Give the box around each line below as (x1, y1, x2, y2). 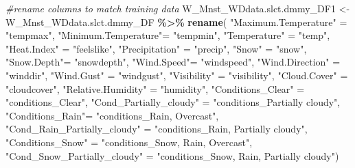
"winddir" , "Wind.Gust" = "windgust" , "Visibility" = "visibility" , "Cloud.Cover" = (5, 68, 348, 82)
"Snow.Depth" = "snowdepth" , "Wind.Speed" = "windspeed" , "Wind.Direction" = (5, 55, 341, 69)
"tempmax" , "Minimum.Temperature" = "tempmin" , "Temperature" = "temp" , (5, 28, 330, 42)
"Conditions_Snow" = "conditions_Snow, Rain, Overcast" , (5, 135, 253, 149)
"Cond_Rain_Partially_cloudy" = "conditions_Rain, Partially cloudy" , (5, 122, 308, 136)
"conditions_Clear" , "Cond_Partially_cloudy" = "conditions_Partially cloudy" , (5, 95, 341, 109)
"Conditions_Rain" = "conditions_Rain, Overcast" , (5, 108, 219, 122)
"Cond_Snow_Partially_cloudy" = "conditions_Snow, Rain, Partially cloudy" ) (5, 148, 339, 163)
